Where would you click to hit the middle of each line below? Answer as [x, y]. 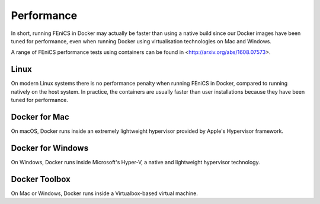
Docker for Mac [40, 117]
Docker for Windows [50, 148]
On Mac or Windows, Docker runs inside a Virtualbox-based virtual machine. [104, 193]
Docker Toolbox [41, 179]
